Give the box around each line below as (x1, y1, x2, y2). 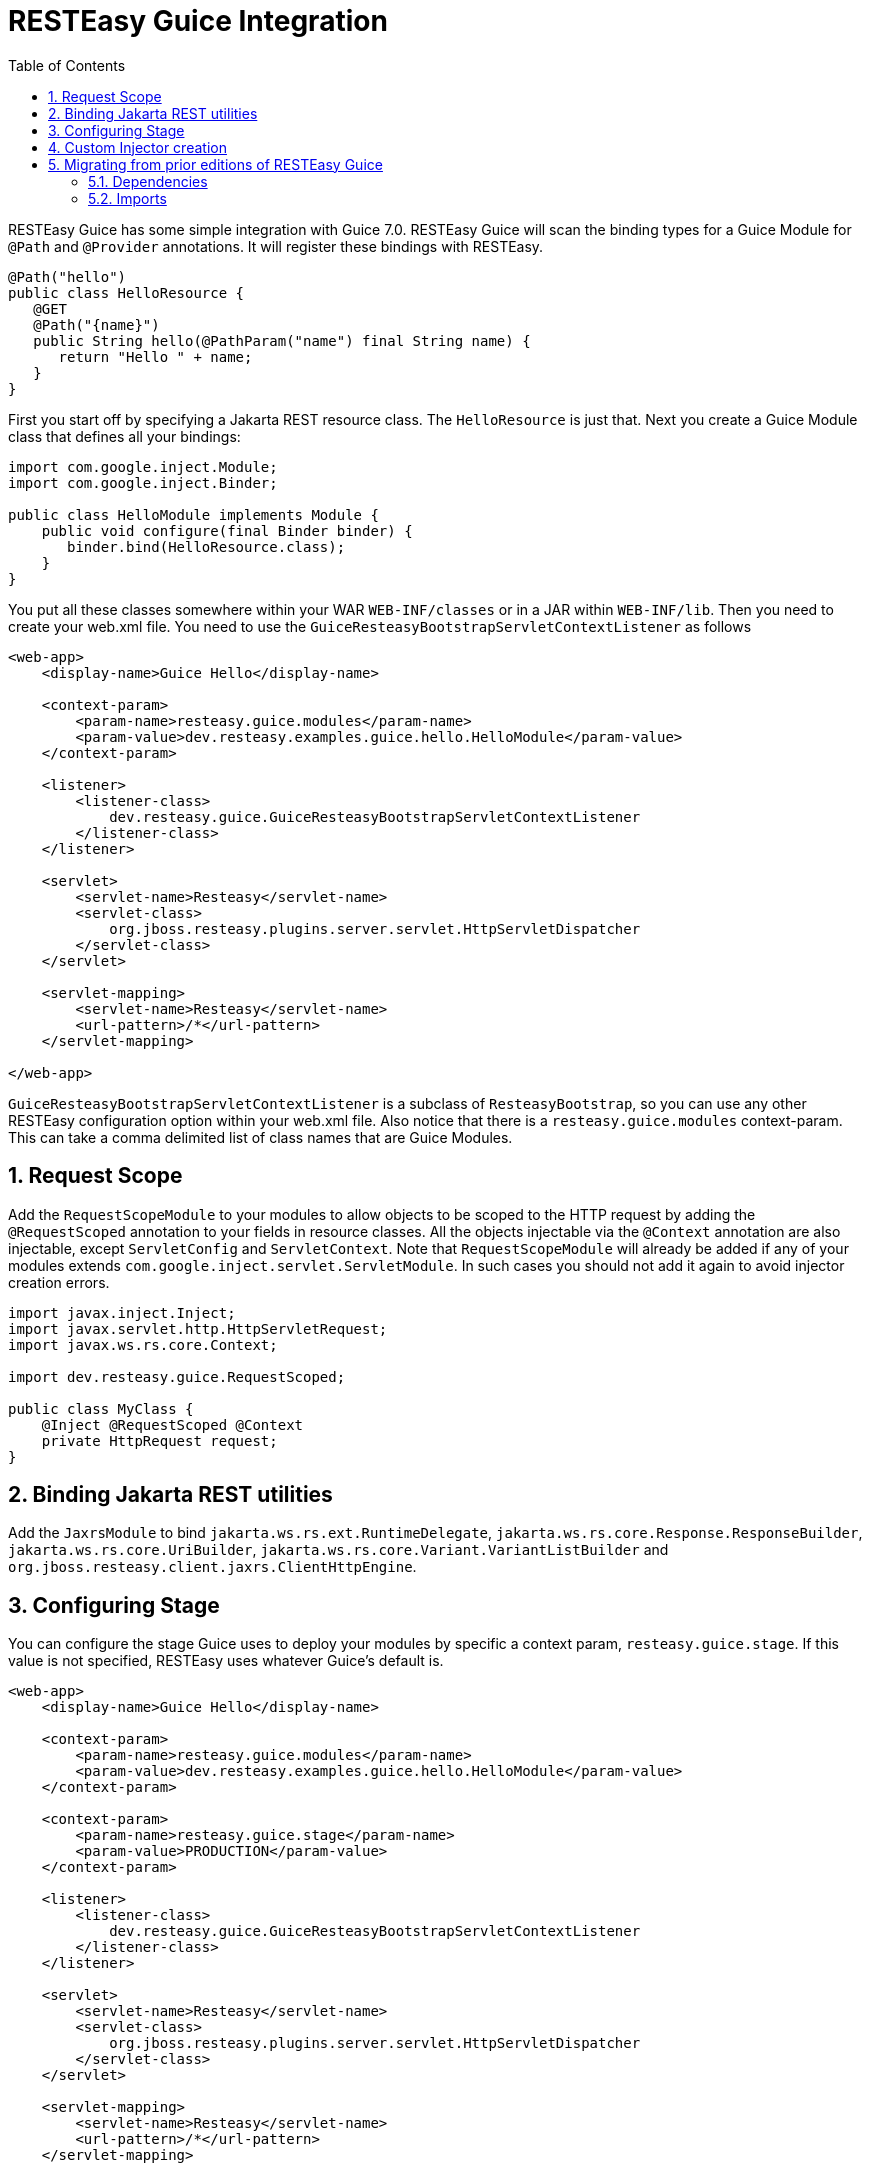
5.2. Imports (88, 189, 167, 207)
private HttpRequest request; (41, 1432, 278, 1449)
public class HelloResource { (8, 284, 245, 301)
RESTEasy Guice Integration (8, 4, 388, 38)
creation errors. (8, 1273, 110, 1291)
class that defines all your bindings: (8, 427, 241, 445)
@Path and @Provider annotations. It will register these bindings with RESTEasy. (8, 237, 544, 255)
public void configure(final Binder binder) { (41, 522, 413, 539)
